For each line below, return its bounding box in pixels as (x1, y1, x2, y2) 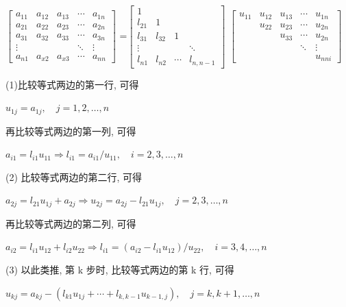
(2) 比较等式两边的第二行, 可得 (5, 169, 143, 184)
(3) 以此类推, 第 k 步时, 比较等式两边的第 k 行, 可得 (5, 262, 234, 276)
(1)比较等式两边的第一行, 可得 (5, 77, 139, 91)
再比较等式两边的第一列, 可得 (5, 123, 136, 138)
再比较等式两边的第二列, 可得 (5, 216, 136, 230)
